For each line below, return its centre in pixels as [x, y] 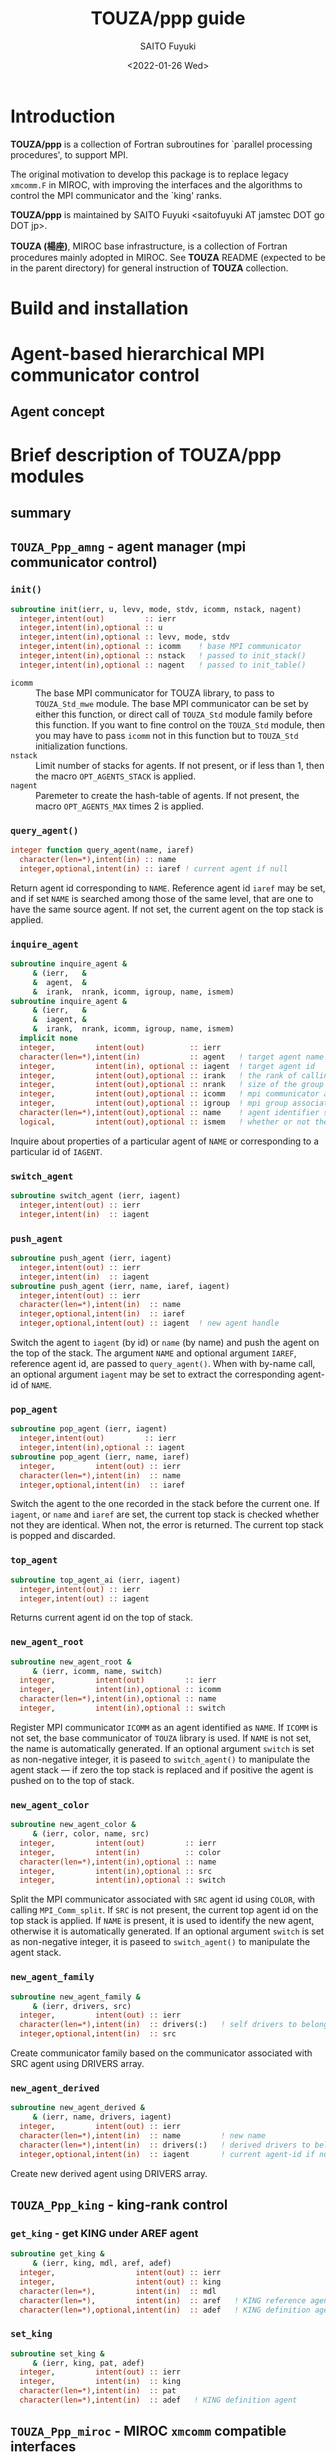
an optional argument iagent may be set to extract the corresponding [153, 1374]
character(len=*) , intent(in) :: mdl [118, 2291]
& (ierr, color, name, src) [91, 1834]
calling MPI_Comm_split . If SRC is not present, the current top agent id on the [164, 1910]
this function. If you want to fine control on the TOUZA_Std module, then [180, 724]
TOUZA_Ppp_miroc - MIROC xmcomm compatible [148, 2431]
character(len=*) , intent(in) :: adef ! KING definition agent [158, 2400]
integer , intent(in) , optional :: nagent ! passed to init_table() [163, 665]
